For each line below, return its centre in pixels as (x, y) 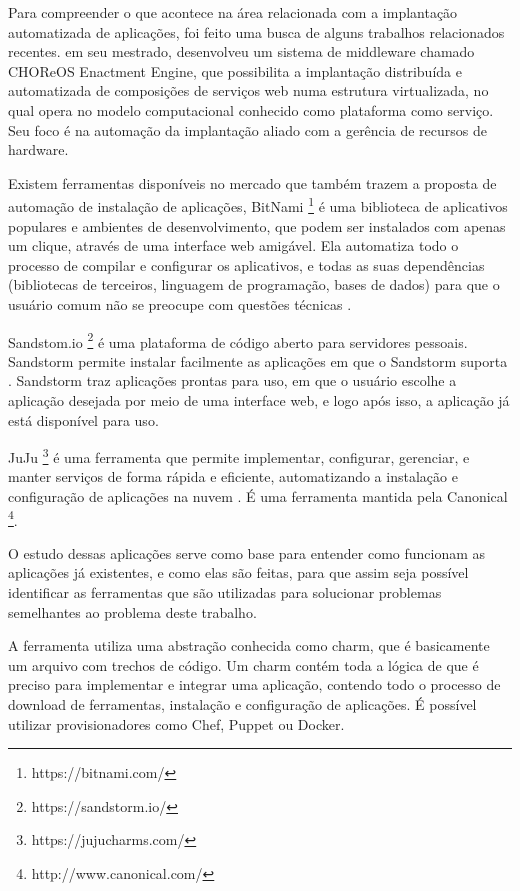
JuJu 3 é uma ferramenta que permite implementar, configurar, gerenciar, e (239, 455)
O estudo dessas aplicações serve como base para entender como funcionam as (247, 552)
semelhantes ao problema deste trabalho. (132, 611)
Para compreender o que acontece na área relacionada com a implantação (233, 12)
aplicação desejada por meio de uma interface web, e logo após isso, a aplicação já (259, 400)
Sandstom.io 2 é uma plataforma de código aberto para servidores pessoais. (238, 340)
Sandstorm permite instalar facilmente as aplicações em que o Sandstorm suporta (258, 360)
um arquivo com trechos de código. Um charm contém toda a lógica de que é (243, 664)
